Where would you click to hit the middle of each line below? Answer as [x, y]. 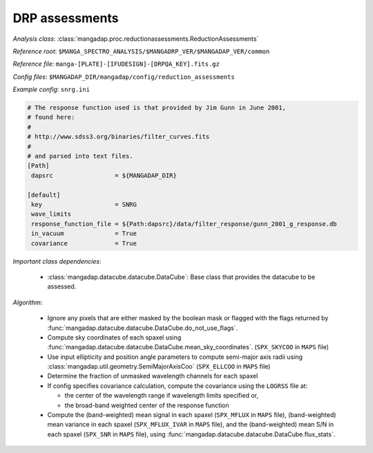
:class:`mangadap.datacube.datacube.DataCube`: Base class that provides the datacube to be [181, 277]
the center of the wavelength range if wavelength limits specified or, [162, 396]
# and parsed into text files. [80, 156]
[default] [44, 195]
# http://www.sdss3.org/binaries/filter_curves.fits [118, 137]
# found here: [51, 117]
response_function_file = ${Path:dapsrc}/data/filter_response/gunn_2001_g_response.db [184, 224]
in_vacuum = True [84, 234]
